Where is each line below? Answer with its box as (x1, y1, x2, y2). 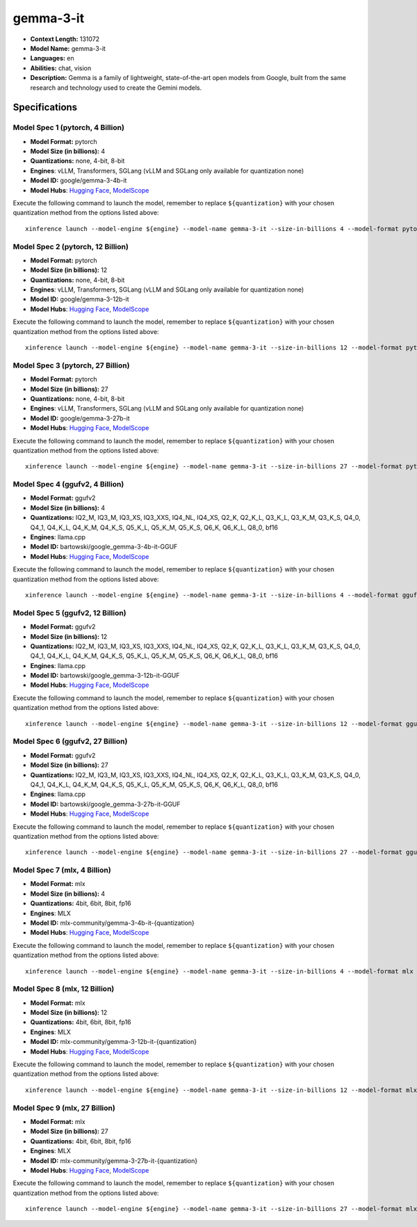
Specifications (13, 102, 78, 113)
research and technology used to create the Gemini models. (30, 84, 202, 92)
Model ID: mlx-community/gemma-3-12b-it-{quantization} (30, 1038, 197, 1046)
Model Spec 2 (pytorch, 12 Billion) (13, 242, 129, 251)
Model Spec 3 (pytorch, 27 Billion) (13, 361, 130, 370)
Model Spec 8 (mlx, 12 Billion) (13, 984, 115, 994)
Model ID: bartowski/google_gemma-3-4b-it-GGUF (30, 543, 178, 551)
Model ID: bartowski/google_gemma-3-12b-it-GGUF (30, 672, 180, 680)
